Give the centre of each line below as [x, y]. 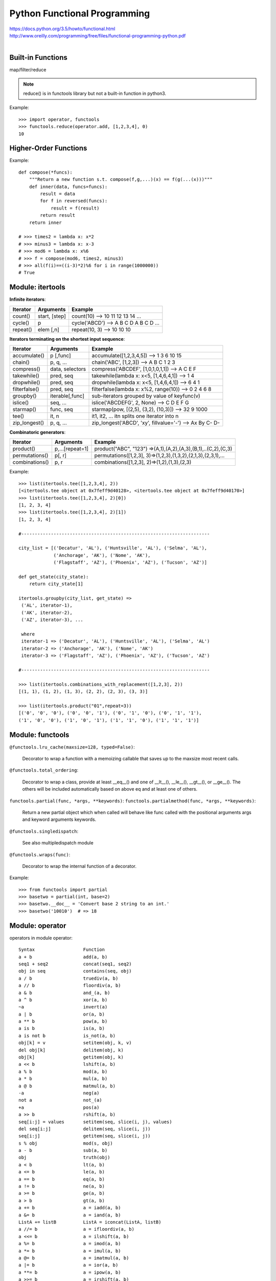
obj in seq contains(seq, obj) [75, 971]
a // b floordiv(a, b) [70, 986]
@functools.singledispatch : [44, 831]
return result [58, 215]
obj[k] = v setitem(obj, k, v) [75, 1043]
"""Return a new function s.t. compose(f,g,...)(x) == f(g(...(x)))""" [121, 180]
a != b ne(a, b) [62, 1186]
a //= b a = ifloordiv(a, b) [77, 1229]
